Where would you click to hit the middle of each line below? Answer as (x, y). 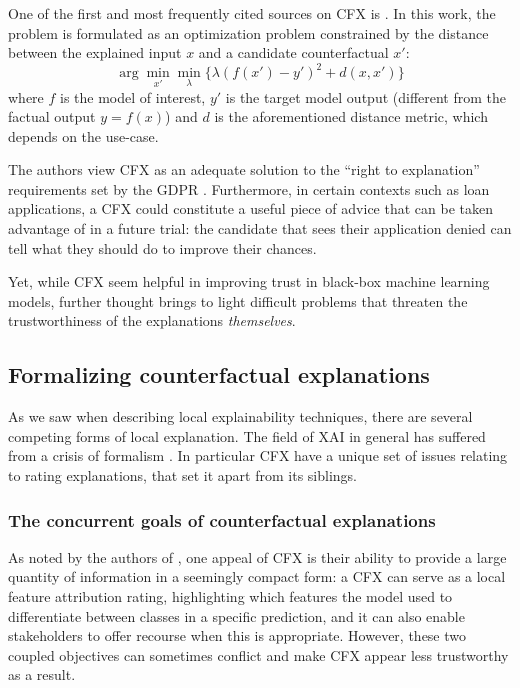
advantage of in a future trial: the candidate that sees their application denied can (260, 228)
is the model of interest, (133, 96)
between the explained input (95, 52)
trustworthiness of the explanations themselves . (152, 320)
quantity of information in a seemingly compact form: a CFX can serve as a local (257, 576)
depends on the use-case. (83, 135)
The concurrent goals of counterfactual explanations (222, 519)
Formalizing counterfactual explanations (219, 374)
